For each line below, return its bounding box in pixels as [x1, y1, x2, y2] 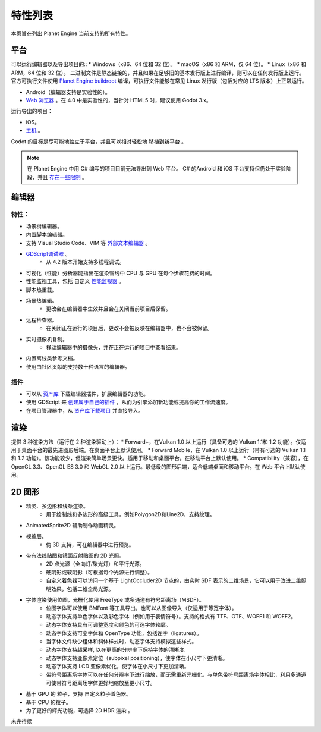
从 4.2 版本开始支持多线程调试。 [46, 259, 125, 266]
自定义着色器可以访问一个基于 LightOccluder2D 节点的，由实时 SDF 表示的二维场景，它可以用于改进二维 [46, 577, 301, 584]
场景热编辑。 [26, 297, 58, 304]
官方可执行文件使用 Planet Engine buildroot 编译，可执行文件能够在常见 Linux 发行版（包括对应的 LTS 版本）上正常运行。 [11, 77, 307, 84]
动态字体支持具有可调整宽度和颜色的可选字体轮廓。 [46, 621, 171, 629]
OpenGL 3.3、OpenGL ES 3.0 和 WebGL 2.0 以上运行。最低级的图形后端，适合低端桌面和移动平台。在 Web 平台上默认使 [11, 463, 306, 470]
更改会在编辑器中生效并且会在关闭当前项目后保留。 [46, 305, 171, 312]
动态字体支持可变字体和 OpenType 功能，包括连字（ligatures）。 [46, 629, 202, 636]
